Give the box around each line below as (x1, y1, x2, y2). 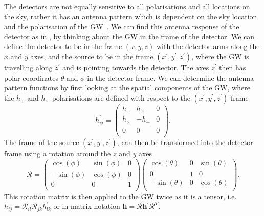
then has (219, 62, 246, 73)
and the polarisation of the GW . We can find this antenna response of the (4, 21, 239, 32)
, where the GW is (191, 51, 249, 61)
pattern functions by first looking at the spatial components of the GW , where (4, 82, 250, 93)
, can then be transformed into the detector (117, 136, 253, 147)
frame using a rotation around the (4, 148, 111, 158)
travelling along (4, 62, 53, 73)
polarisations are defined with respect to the (52, 92, 190, 103)
